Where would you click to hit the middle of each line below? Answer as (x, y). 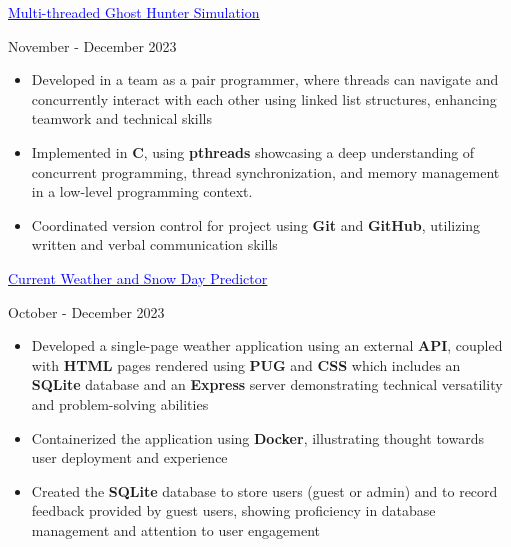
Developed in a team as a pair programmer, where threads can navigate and (265, 79)
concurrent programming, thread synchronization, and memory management (265, 171)
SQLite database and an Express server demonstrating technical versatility (267, 384)
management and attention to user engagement (176, 529)
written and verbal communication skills (154, 244)
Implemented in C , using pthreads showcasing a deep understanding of (253, 151)
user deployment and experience (129, 457)
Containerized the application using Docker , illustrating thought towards (257, 437)
